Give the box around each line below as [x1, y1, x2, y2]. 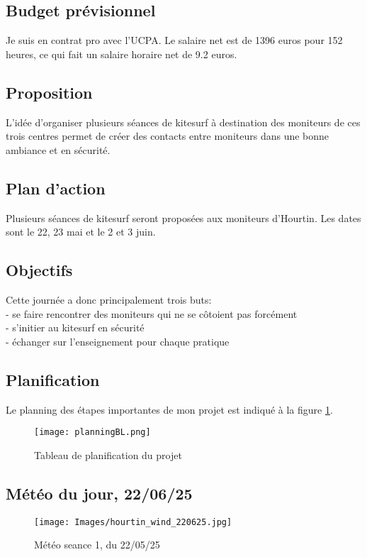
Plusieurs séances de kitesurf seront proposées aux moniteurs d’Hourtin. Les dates [6, 210, 361, 225]
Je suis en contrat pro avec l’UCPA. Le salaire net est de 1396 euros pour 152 [6, 33, 343, 48]
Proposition [6, 81, 93, 103]
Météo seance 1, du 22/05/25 [34, 537, 160, 552]
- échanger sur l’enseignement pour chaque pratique [6, 333, 230, 348]
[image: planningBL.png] [34, 427, 151, 438]
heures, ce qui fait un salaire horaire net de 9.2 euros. [6, 46, 237, 61]
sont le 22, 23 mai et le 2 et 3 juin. [6, 224, 156, 239]
